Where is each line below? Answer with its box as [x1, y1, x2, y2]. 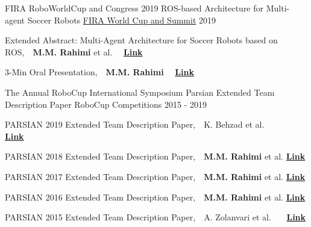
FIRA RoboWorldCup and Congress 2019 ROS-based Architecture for [5, 2, 264, 14]
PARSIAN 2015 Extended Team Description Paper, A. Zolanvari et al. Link [5, 211, 306, 223]
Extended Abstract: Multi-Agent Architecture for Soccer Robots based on [5, 34, 278, 46]
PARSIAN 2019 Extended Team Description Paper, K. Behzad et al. [5, 118, 265, 131]
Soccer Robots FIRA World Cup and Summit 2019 [27, 13, 216, 26]
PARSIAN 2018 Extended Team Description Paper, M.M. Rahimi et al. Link [5, 150, 306, 163]
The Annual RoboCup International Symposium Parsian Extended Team [5, 86, 275, 98]
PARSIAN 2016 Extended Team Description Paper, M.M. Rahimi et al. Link [5, 190, 306, 203]
